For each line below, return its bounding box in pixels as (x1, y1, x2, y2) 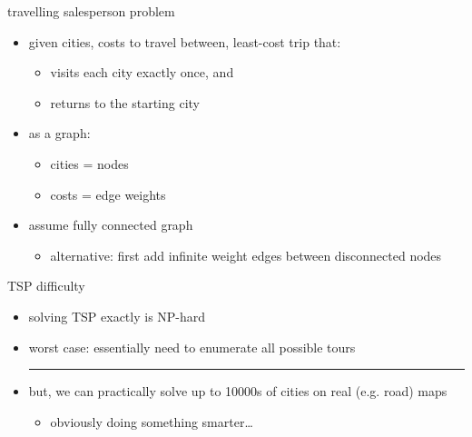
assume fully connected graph (28, 215, 193, 234)
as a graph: (28, 124, 91, 143)
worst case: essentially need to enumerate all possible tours (28, 337, 356, 356)
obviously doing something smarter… (50, 412, 253, 431)
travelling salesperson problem (7, 2, 175, 20)
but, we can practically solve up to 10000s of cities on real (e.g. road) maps (28, 382, 447, 401)
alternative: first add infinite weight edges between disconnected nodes (50, 245, 442, 264)
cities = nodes (50, 154, 129, 173)
